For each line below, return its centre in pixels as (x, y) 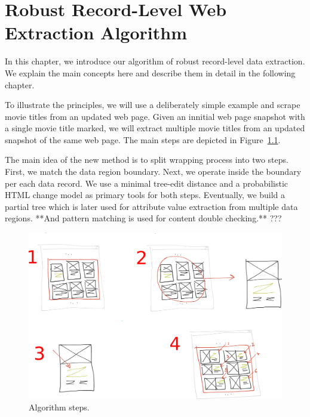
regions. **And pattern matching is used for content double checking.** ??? (143, 218)
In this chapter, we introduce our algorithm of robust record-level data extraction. (155, 61)
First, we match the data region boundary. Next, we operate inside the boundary (153, 172)
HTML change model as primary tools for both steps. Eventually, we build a (145, 195)
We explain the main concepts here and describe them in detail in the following (150, 72)
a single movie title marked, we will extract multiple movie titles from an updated (155, 128)
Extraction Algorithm (96, 33)
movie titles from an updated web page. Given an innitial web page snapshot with (155, 116)
